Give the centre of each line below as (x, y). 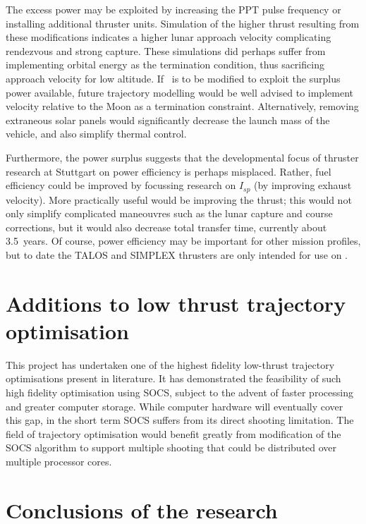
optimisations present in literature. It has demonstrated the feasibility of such (173, 378)
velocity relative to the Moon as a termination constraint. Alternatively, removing (182, 106)
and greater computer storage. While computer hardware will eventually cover (175, 406)
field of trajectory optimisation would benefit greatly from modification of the (173, 433)
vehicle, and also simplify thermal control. (96, 134)
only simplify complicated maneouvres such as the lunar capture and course (169, 213)
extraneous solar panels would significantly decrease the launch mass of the (168, 120)
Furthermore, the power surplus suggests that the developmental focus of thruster (182, 157)
